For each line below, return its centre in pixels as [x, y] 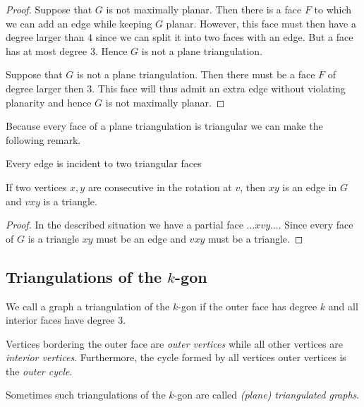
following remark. [43, 139]
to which [333, 9]
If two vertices [36, 187]
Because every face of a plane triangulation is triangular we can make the [164, 126]
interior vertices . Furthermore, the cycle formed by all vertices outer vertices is [176, 357]
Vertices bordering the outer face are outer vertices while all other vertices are [174, 343]
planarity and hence [49, 102]
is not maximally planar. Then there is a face [204, 9]
